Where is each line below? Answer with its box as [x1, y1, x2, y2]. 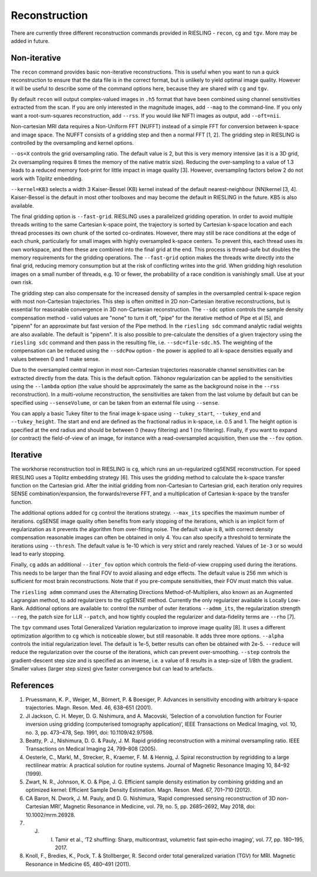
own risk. [11, 279, 33, 286]
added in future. [11, 37, 50, 44]
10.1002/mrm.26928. [25, 811, 76, 818]
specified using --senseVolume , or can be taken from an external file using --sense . [11, 399, 220, 406]
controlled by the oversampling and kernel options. [11, 139, 134, 146]
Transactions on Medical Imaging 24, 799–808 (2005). [25, 745, 158, 752]
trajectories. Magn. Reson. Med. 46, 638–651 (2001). [25, 704, 153, 711]
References [11, 680, 54, 691]
